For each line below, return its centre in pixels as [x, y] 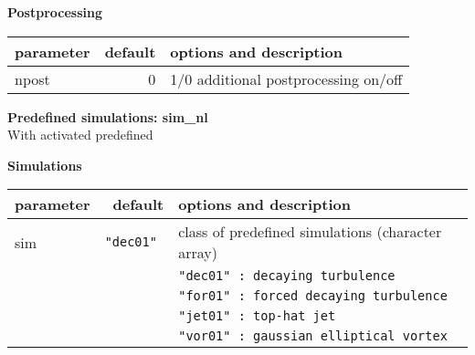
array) [198, 253]
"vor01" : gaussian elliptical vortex [313, 336]
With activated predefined [80, 135]
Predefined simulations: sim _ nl [108, 116]
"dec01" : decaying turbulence [287, 276]
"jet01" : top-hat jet [257, 316]
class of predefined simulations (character [310, 232]
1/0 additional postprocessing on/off [286, 78]
